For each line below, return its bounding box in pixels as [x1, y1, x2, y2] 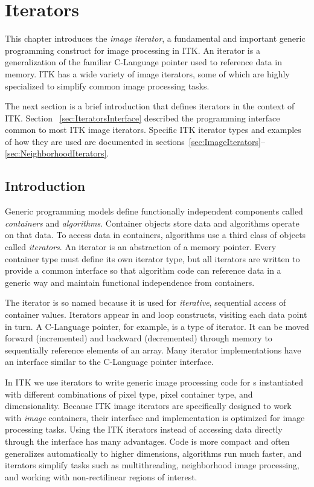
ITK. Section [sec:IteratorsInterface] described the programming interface [5, 111, 280, 124]
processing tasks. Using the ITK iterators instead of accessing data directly [5, 423, 283, 436]
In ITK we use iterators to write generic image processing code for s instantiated [5, 375, 304, 388]
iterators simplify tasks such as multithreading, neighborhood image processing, [5, 459, 300, 471]
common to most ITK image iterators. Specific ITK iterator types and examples [5, 123, 301, 136]
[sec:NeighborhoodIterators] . [5, 147, 109, 160]
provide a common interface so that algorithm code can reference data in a [5, 264, 281, 277]
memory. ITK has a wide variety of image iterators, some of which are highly [5, 67, 290, 80]
